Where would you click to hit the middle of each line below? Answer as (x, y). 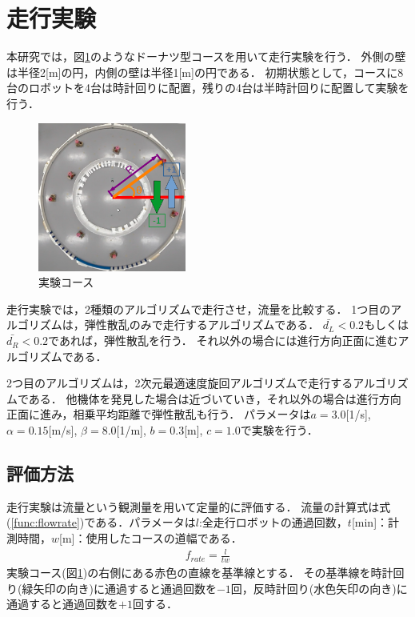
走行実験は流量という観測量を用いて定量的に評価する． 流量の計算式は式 (199, 506)
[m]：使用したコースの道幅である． (151, 538)
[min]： (370, 522)
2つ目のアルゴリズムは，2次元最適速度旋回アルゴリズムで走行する (180, 383)
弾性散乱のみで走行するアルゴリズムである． (202, 325)
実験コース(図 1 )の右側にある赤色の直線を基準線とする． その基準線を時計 (200, 572)
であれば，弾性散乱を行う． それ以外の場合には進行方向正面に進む (223, 341)
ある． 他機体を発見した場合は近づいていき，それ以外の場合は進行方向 (215, 398)
